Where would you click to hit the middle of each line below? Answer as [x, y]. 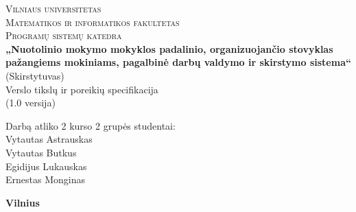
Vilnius [23, 202]
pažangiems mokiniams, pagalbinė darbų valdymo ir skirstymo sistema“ [178, 62]
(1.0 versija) [31, 103]
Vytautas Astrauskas [49, 139]
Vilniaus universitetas [54, 8]
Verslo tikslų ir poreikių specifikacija [82, 89]
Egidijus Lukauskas [46, 166]
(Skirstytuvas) [35, 75]
